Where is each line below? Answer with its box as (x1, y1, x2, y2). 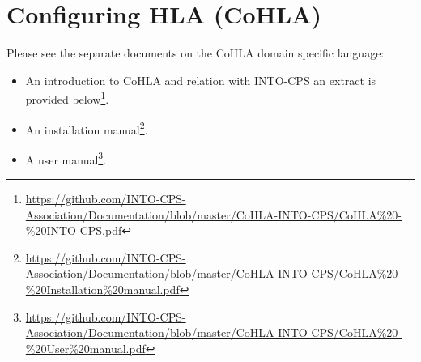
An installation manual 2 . (25, 118, 148, 138)
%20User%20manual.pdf (25, 339, 146, 356)
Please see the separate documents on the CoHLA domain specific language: (6, 45, 385, 62)
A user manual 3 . (25, 148, 107, 168)
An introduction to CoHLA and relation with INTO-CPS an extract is (25, 71, 376, 88)
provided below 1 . (25, 88, 109, 107)
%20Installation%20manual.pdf (25, 281, 180, 298)
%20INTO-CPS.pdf (25, 222, 122, 239)
